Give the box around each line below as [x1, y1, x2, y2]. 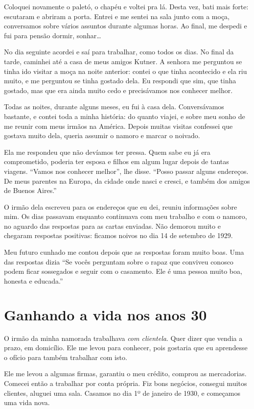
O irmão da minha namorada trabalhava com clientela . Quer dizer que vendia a [4, 333, 243, 343]
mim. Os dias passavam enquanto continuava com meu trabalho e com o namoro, [4, 211, 247, 221]
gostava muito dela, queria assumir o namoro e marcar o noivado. [4, 130, 200, 141]
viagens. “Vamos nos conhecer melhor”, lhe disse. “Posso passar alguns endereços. [4, 166, 249, 176]
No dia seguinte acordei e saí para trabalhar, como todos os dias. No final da [4, 47, 234, 57]
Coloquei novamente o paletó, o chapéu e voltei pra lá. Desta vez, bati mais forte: [4, 1, 249, 11]
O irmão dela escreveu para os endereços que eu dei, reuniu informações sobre [4, 201, 237, 212]
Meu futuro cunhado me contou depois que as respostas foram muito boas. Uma [4, 247, 244, 257]
